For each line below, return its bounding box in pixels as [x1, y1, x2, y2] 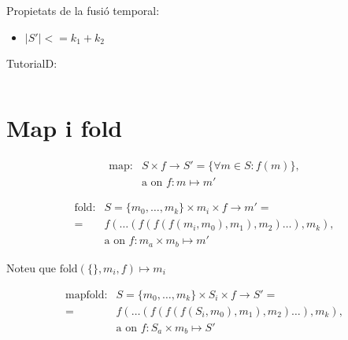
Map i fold [6, 112, 123, 144]
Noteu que [6, 259, 56, 275]
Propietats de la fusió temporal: [6, 2, 160, 18]
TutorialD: [6, 54, 57, 71]
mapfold [65, 289, 105, 301]
